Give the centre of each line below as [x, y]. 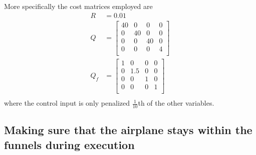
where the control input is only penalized [67, 103]
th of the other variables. [176, 103]
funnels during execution [69, 144]
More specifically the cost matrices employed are [78, 6]
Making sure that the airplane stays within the [128, 130]
